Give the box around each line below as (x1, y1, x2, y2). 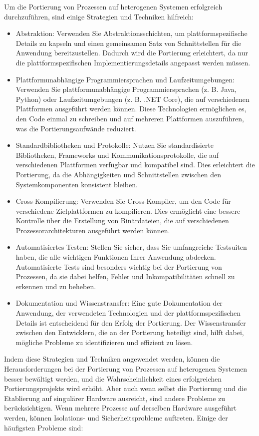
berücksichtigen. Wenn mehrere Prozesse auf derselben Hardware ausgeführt (4, 403, 237, 413)
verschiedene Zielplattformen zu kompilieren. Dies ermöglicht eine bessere (15, 205, 241, 216)
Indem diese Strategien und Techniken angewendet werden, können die (4, 354, 220, 364)
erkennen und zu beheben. (15, 281, 96, 291)
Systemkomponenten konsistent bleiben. (15, 179, 138, 189)
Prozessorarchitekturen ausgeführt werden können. (15, 225, 170, 235)
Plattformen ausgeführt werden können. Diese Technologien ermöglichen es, (15, 103, 247, 114)
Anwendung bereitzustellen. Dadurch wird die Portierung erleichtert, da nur (15, 47, 248, 58)
